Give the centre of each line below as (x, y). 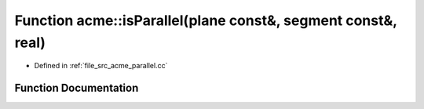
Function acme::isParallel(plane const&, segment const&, (206, 20)
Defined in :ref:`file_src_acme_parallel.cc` (101, 66)
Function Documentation (77, 88)
